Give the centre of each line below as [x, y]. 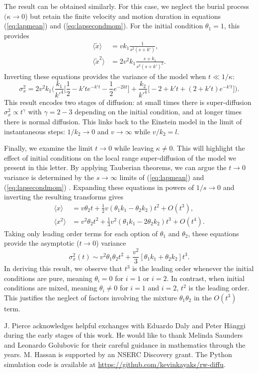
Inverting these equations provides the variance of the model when [105, 76]
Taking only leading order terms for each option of [81, 233]
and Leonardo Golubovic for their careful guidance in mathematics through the [125, 344]
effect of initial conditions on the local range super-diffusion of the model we [120, 157]
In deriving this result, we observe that [63, 268]
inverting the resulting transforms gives [64, 197]
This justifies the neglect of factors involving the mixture [91, 297]
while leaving [134, 148]
